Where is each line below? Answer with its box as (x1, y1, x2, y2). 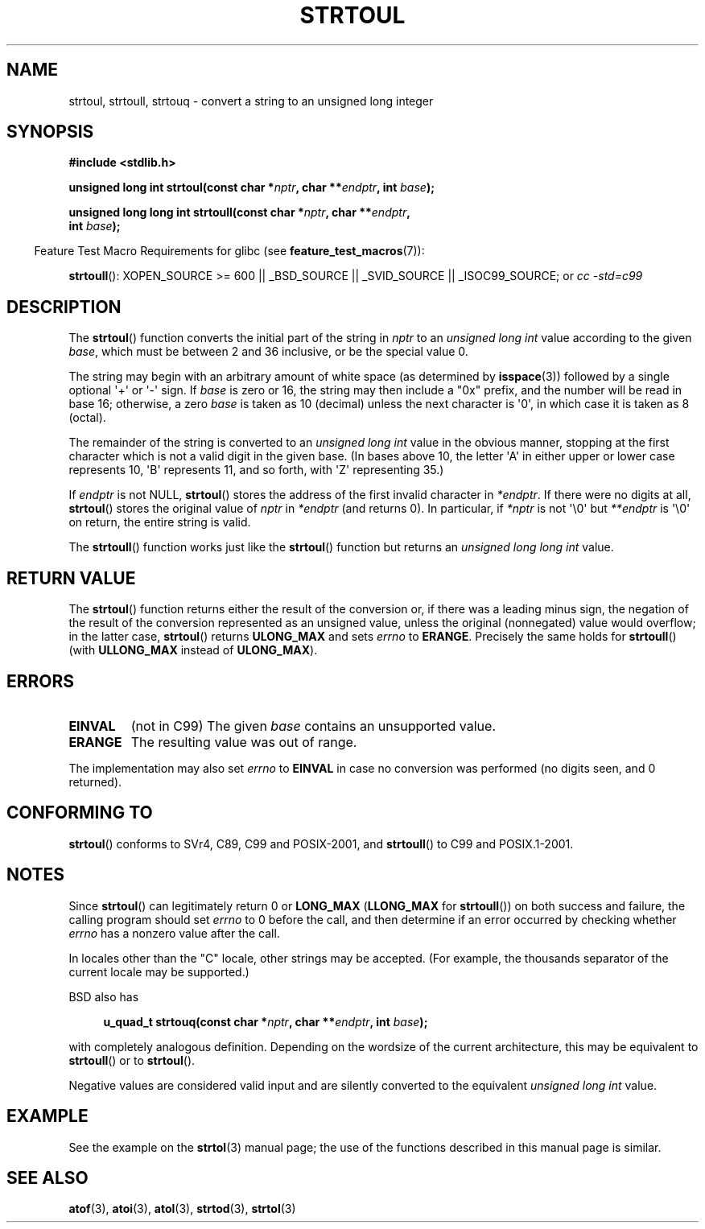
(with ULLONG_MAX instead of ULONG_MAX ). (68, 643, 318, 658)
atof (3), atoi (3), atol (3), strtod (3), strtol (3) (68, 1202, 296, 1216)
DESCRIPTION (6, 296, 122, 317)
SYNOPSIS (6, 122, 94, 142)
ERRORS (6, 670, 75, 691)
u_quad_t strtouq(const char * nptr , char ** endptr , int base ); (103, 1014, 428, 1029)
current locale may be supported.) (68, 964, 249, 979)
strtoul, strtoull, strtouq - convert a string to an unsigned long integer (68, 93, 434, 108)
